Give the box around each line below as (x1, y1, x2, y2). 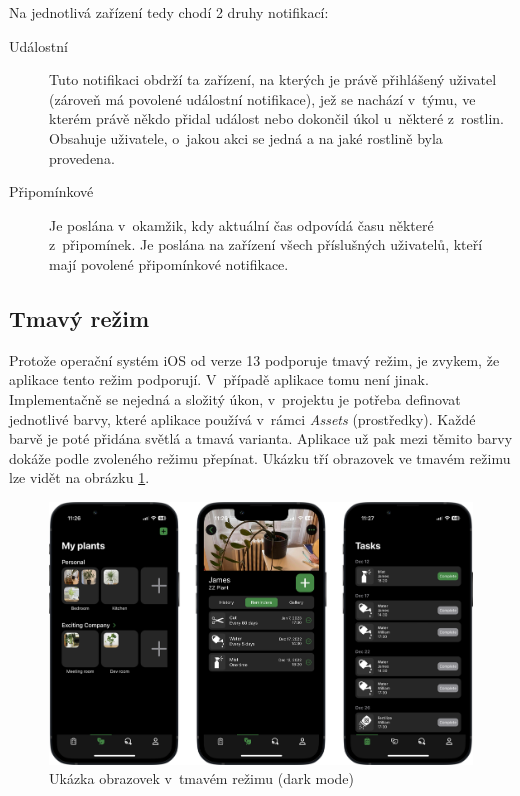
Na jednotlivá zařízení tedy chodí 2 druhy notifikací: (9, 2, 329, 22)
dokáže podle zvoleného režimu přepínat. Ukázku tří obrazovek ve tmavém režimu (9, 447, 511, 468)
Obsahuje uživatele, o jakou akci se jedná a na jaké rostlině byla (49, 127, 443, 148)
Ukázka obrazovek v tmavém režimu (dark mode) (49, 768, 354, 789)
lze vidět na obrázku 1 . (9, 467, 150, 488)
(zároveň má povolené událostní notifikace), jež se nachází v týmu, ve (49, 88, 476, 109)
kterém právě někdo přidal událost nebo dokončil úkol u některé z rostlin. (49, 108, 504, 129)
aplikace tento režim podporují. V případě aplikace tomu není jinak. (9, 369, 429, 390)
